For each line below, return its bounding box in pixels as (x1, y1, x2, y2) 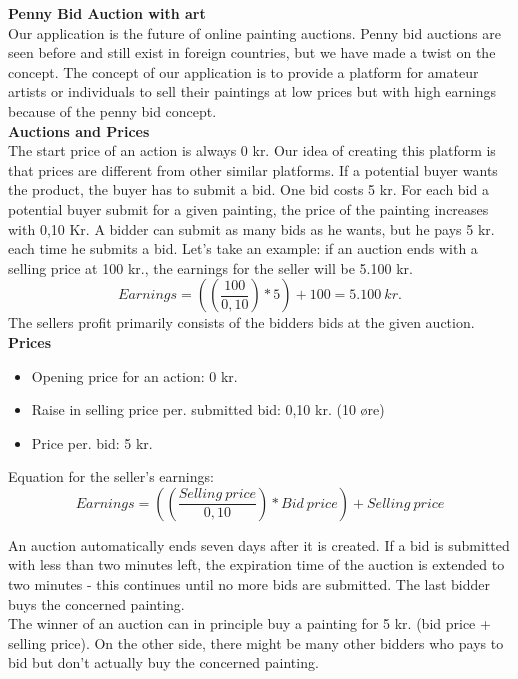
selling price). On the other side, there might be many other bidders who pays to (8, 632, 504, 653)
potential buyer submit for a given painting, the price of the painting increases (8, 198, 489, 219)
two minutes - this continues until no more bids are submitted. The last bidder (8, 574, 491, 595)
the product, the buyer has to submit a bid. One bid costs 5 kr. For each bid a (8, 179, 489, 200)
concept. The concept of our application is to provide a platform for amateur (8, 61, 479, 82)
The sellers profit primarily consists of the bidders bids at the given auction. (8, 312, 475, 333)
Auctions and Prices (8, 120, 150, 141)
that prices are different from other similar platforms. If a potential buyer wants (8, 159, 498, 180)
